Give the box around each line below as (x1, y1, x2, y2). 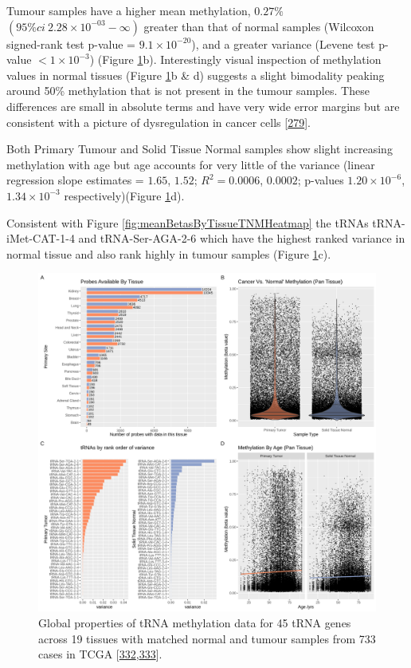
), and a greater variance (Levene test (191, 35, 375, 52)
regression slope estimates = (6, 172, 144, 188)
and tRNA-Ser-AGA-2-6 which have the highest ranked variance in (78, 230, 405, 247)
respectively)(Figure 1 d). (64, 187, 185, 204)
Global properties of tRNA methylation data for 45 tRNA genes (38, 614, 351, 630)
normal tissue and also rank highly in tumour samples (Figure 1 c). (6, 245, 331, 262)
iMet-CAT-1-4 (6, 230, 75, 247)
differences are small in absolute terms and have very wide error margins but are (6, 97, 400, 114)
